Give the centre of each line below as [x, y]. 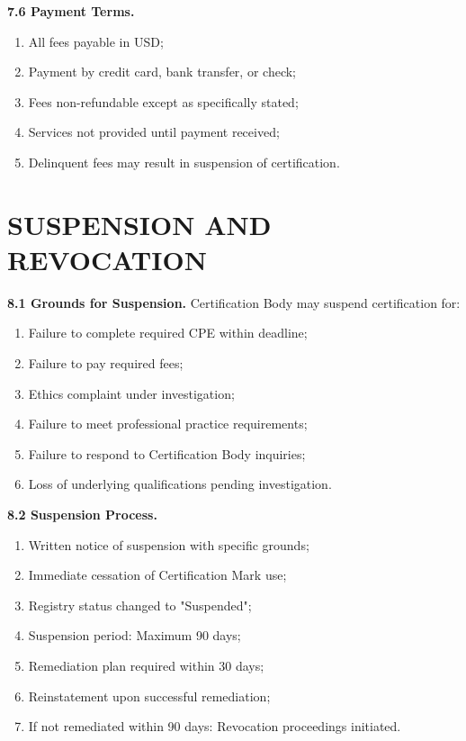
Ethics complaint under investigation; [131, 393]
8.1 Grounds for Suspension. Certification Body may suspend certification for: [234, 302]
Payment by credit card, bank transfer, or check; [162, 72]
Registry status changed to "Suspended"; [140, 605]
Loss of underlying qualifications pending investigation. [180, 484]
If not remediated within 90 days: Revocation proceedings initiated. [215, 726]
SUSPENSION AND [139, 224]
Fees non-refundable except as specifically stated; [163, 101]
